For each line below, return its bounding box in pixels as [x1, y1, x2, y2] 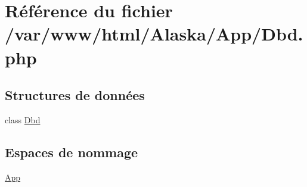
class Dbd [5, 113, 41, 126]
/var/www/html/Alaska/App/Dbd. [5, 21, 303, 46]
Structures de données [5, 86, 145, 104]
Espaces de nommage [5, 142, 138, 161]
